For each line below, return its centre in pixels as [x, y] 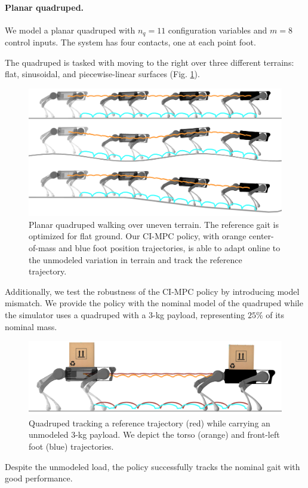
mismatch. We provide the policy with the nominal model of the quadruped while [154, 303]
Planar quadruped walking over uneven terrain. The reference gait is [154, 224]
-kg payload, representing [199, 315]
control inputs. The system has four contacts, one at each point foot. [130, 42]
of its [275, 315]
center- [261, 236]
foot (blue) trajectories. [71, 446]
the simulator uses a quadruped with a [76, 315]
